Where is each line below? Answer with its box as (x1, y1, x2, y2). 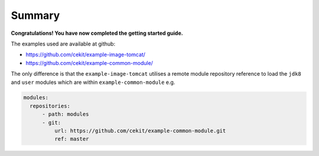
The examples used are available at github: (11, 40, 115, 47)
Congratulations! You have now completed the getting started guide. (11, 30, 183, 37)
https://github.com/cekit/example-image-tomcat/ (25, 51, 146, 58)
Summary (11, 9, 60, 22)
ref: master (54, 136, 89, 142)
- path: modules (42, 111, 89, 118)
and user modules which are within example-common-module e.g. (11, 79, 175, 86)
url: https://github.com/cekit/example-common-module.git (54, 128, 226, 134)
